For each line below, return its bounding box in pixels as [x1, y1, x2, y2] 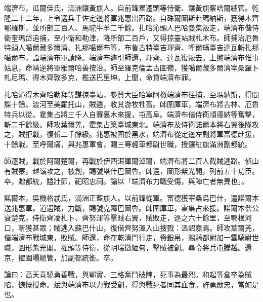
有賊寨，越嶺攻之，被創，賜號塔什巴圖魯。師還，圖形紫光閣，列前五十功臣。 [4, 165, 259, 176]
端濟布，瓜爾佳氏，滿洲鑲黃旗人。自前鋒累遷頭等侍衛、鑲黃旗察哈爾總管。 [4, 3, 252, 13]
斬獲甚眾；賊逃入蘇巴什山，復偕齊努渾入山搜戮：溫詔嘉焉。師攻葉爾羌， [18, 222, 259, 233]
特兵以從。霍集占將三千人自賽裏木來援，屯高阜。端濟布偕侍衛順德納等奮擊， [4, 108, 259, 119]
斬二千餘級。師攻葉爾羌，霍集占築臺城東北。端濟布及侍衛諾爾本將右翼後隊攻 [4, 119, 259, 129]
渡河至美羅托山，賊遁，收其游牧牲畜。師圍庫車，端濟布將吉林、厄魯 [32, 99, 259, 109]
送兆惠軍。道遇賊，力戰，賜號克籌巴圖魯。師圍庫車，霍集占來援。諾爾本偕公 [4, 202, 259, 213]
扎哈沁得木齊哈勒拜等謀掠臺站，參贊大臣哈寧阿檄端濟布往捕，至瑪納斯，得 [4, 89, 252, 99]
